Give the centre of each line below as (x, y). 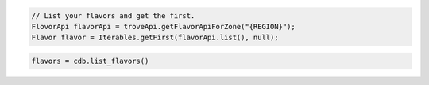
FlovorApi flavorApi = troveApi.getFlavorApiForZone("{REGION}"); (163, 26)
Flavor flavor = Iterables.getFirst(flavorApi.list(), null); (155, 38)
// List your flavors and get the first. (113, 15)
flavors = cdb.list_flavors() (90, 61)
